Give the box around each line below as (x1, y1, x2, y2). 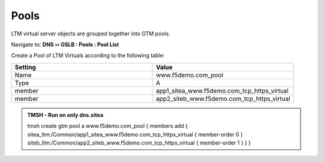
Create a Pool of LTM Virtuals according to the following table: (11, 52, 165, 59)
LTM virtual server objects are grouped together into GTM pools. (11, 30, 170, 37)
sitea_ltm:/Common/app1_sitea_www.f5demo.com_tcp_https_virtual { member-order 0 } (27, 131, 243, 138)
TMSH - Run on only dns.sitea (27, 111, 104, 118)
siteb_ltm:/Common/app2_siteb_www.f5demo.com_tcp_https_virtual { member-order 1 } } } (27, 139, 251, 146)
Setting (14, 63, 36, 71)
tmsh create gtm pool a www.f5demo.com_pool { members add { (27, 122, 188, 130)
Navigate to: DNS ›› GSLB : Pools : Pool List (11, 41, 119, 48)
